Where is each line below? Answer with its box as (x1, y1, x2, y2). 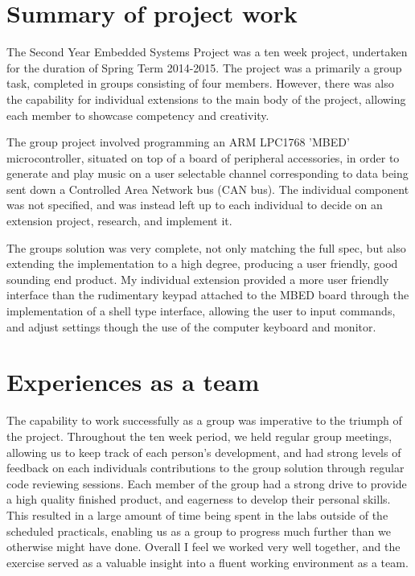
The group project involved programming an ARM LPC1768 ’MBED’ (6, 134, 350, 150)
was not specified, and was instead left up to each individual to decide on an (6, 196, 383, 213)
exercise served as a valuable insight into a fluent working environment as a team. (6, 553, 409, 570)
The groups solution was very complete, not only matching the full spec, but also (6, 239, 406, 256)
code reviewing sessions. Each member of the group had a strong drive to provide (6, 475, 407, 492)
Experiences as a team (6, 365, 260, 398)
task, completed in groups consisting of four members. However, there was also (6, 75, 394, 92)
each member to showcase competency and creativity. (6, 106, 269, 123)
